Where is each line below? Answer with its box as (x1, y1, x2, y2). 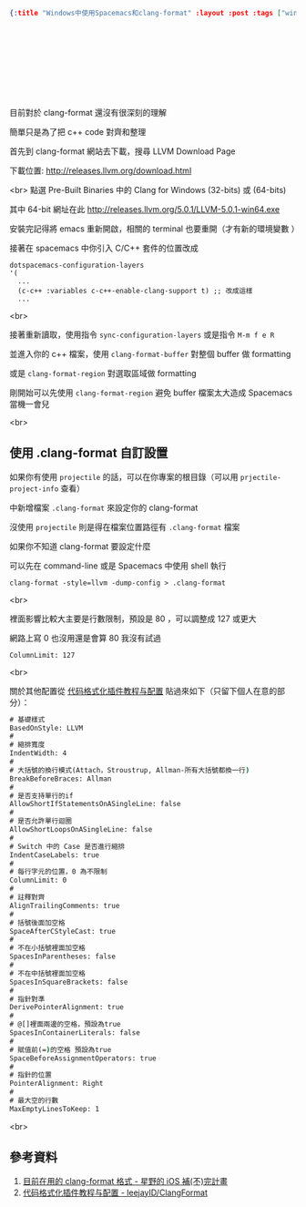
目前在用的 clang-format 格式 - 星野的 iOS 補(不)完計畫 (22, 1175, 229, 1186)
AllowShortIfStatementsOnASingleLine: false (9, 800, 181, 809)
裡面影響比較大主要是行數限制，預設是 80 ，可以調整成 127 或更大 (9, 613, 257, 624)
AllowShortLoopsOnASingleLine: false (9, 825, 153, 834)
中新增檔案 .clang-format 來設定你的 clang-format (9, 502, 199, 513)
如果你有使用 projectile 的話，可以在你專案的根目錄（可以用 (9, 471, 239, 482)
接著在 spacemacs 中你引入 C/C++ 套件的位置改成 (9, 242, 199, 253)
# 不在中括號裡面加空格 (9, 968, 87, 978)
